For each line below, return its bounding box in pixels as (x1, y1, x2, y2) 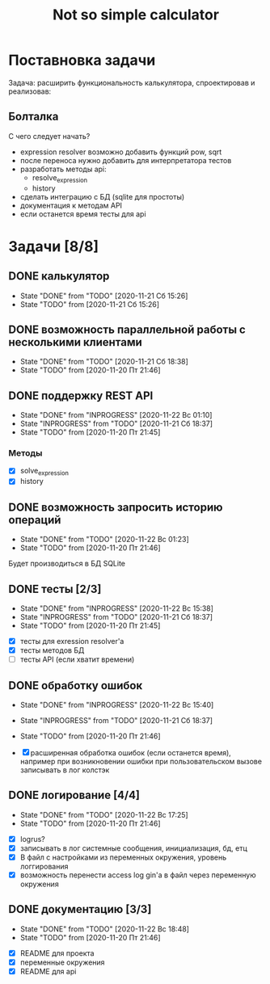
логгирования (19, 861, 69, 871)
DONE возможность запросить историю (8, 500, 223, 514)
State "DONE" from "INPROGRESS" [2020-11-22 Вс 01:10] (19, 410, 213, 420)
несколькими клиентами (8, 335, 143, 349)
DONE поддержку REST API (8, 389, 154, 402)
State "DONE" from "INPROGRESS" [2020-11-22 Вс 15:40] (19, 700, 214, 709)
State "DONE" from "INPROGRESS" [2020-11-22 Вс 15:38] (19, 603, 214, 613)
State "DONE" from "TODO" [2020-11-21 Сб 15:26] (19, 291, 188, 301)
